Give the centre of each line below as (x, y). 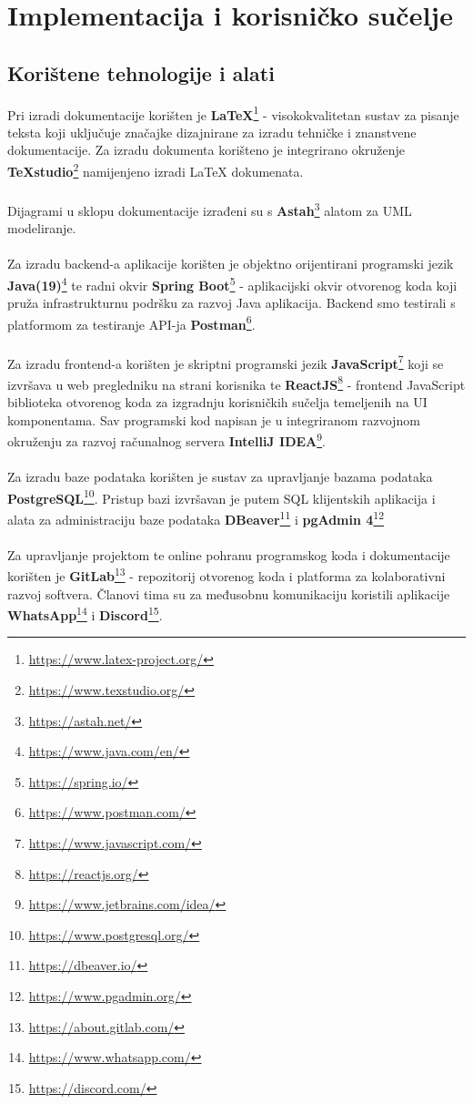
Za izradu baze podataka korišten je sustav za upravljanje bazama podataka (220, 477)
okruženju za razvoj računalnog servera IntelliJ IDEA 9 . (167, 440)
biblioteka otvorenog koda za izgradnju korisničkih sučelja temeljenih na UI (217, 402)
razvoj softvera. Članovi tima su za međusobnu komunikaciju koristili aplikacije (229, 593)
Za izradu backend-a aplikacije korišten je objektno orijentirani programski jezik (231, 264)
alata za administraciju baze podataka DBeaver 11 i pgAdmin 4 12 (196, 517)
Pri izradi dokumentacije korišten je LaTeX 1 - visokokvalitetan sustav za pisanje (233, 113)
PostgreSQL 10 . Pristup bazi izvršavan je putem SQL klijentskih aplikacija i (221, 496)
